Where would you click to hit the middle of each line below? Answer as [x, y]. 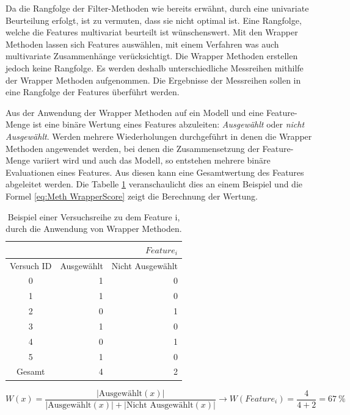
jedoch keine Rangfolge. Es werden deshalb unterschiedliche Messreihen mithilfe [155, 67]
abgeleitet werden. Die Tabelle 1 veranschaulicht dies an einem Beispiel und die [154, 184]
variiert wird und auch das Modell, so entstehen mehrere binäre [151, 160]
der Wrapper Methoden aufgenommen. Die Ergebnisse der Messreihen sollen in [153, 80]
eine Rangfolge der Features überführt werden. [93, 92]
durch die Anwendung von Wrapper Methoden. [94, 229]
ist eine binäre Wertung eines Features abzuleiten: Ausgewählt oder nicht [169, 124]
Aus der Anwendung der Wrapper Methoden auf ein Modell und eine [135, 112]
